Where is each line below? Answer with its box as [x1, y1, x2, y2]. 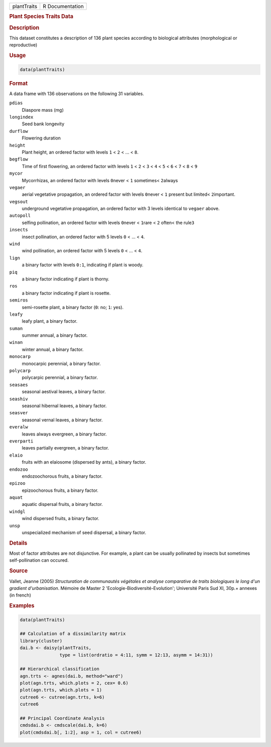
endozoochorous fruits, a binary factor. [22, 473, 103, 479]
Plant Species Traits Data [9, 13, 74, 20]
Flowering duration [22, 135, 61, 141]
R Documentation [43, 3, 84, 10]
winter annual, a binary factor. [22, 346, 84, 352]
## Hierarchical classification [20, 666, 100, 672]
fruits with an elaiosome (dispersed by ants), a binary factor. [22, 459, 147, 465]
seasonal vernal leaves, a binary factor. [22, 417, 103, 423]
